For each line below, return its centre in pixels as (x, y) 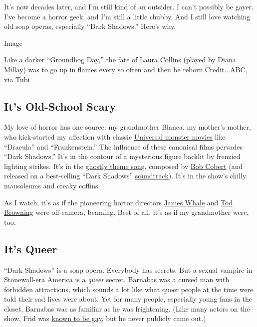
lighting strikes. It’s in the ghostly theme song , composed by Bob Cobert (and (124, 166)
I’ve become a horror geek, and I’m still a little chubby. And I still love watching (127, 16)
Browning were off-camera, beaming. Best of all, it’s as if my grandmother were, (127, 212)
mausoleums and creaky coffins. (52, 185)
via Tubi (17, 79)
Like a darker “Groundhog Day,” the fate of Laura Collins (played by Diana (120, 60)
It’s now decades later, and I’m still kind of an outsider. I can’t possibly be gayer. (129, 6)
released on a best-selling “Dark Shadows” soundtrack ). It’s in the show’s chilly (125, 176)
